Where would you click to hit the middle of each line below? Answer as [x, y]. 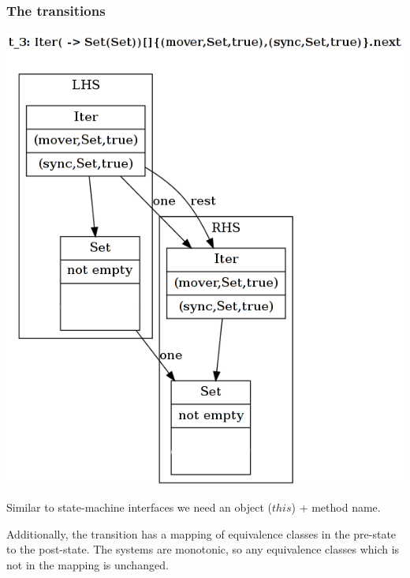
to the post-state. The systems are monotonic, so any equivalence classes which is [203, 549]
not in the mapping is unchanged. [88, 564]
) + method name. [336, 507]
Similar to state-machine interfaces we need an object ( [139, 507]
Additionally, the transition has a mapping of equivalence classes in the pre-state [201, 533]
